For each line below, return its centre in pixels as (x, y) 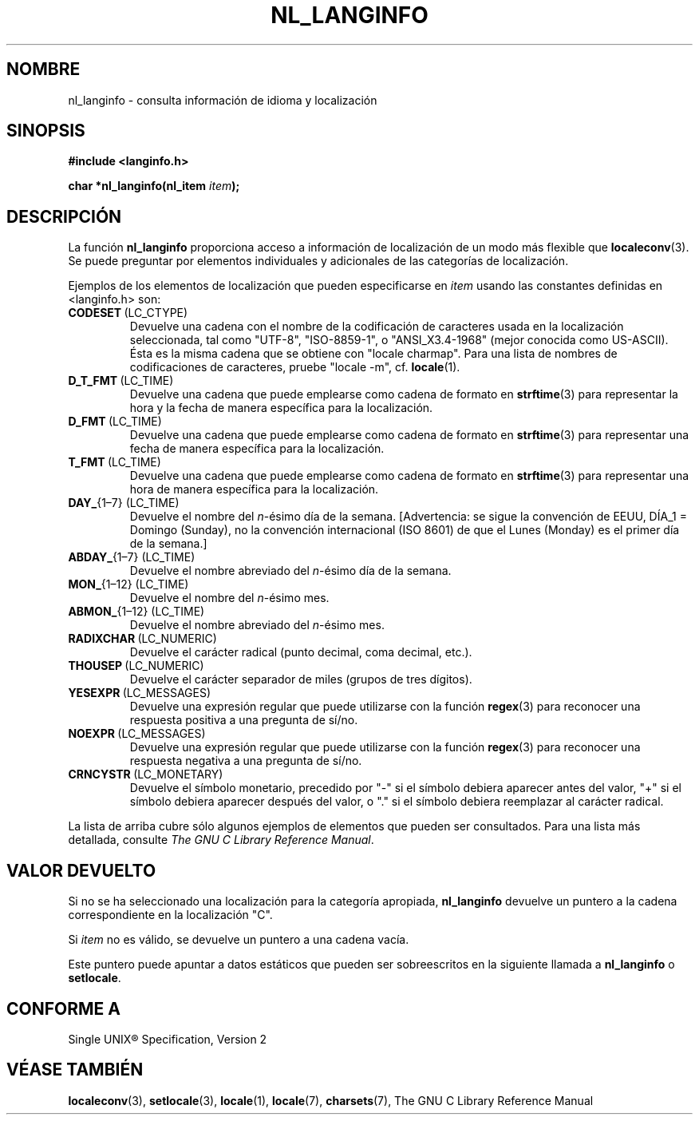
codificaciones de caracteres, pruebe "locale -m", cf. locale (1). (295, 367)
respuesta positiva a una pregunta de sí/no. (244, 720)
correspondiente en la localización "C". (170, 915)
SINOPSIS (46, 131)
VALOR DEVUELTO (81, 870)
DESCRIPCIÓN (64, 216)
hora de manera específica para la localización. (254, 489)
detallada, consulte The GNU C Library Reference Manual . (221, 840)
